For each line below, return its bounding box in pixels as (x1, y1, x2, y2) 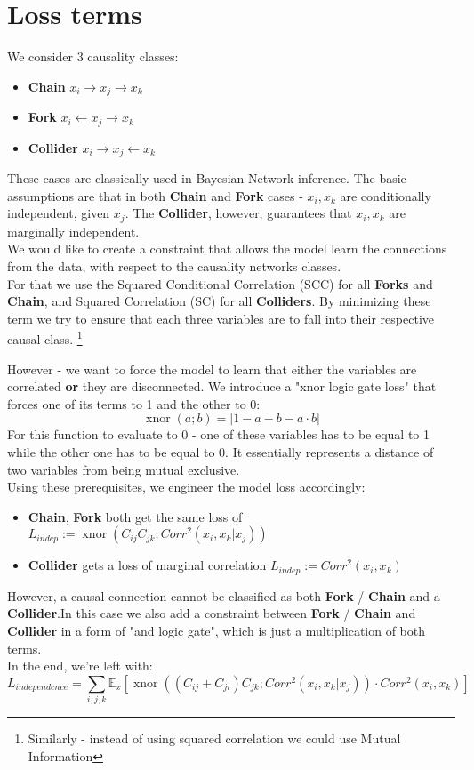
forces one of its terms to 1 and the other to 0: (7, 394, 261, 413)
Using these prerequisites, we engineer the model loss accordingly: (7, 477, 366, 496)
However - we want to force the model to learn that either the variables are (7, 359, 417, 378)
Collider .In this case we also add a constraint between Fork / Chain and (7, 604, 416, 622)
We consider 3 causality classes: (7, 47, 179, 66)
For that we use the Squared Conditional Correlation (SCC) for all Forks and (7, 274, 433, 293)
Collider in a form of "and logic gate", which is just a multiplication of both (7, 621, 426, 639)
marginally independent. (7, 221, 140, 240)
